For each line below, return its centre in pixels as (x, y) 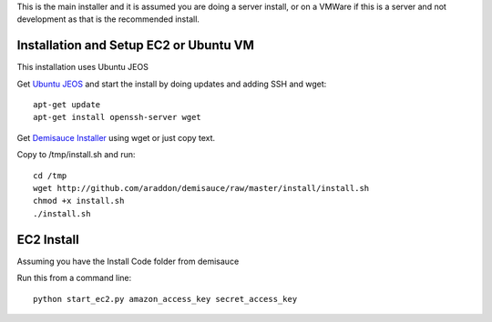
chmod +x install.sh (79, 201)
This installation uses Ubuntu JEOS (83, 67)
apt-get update (67, 105)
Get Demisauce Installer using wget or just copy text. (116, 137)
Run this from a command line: (74, 278)
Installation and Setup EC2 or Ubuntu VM (135, 45)
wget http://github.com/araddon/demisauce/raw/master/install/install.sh (201, 188)
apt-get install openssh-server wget (118, 117)
